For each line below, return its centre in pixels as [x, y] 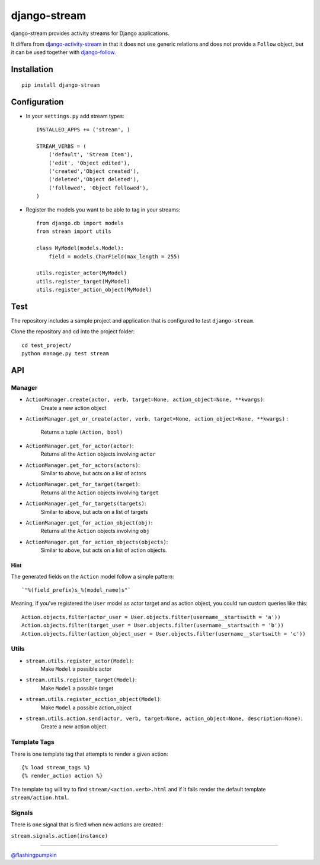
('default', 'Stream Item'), [91, 155]
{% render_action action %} [62, 776]
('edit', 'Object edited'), [89, 163]
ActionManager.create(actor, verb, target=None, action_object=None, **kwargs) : [145, 400]
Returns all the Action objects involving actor [98, 454]
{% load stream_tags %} [56, 767]
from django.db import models [80, 223]
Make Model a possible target [77, 688]
